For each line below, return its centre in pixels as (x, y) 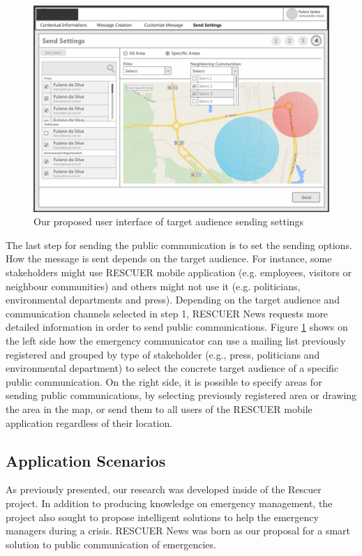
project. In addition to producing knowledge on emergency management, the (169, 503)
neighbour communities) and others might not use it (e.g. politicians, (153, 286)
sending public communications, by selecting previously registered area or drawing (181, 395)
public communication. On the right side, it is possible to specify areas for (164, 381)
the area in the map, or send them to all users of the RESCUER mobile (159, 408)
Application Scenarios (86, 460)
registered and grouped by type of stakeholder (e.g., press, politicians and (163, 354)
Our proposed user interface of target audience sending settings (169, 221)
